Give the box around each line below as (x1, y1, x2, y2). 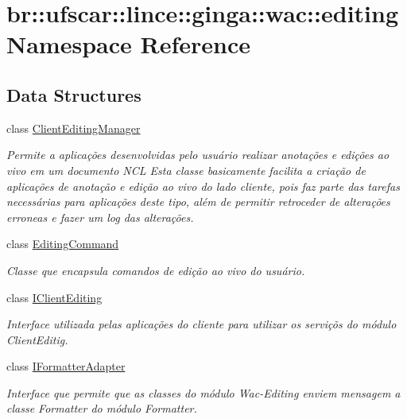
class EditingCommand (6, 235, 119, 252)
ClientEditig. (6, 331, 68, 347)
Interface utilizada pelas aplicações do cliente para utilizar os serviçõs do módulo (6, 316, 397, 332)
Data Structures (6, 82, 141, 107)
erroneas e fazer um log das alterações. (6, 208, 194, 225)
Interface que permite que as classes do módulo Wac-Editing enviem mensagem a (6, 384, 401, 401)
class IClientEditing (6, 289, 103, 305)
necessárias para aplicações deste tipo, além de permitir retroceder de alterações (6, 193, 390, 210)
